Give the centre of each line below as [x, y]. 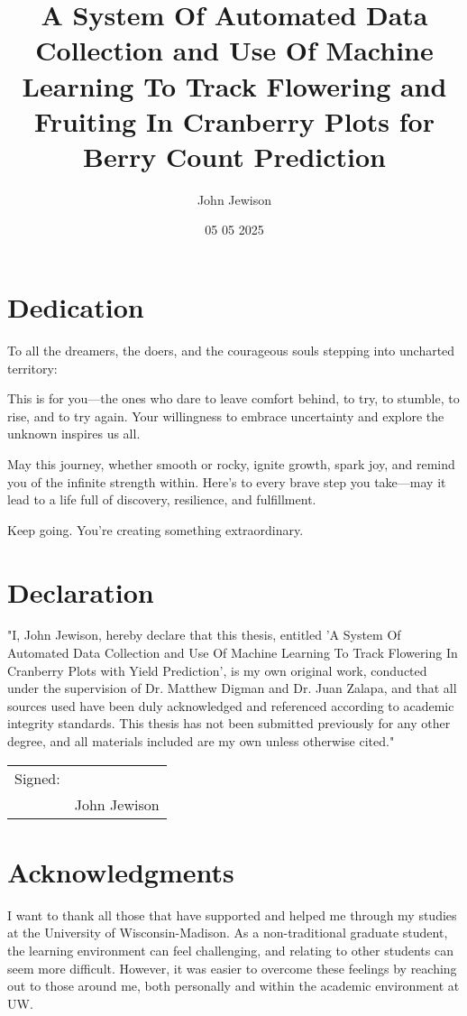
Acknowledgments [121, 871]
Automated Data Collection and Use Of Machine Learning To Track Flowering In [233, 653]
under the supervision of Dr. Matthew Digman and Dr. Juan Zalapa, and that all [232, 688]
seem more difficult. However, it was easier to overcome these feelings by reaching [232, 968]
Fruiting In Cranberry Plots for [234, 120]
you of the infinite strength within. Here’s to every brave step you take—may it [227, 481]
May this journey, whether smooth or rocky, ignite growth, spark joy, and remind [231, 463]
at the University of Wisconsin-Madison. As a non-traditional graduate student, [228, 933]
